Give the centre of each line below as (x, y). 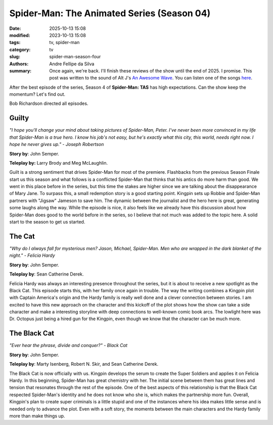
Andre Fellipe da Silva (72, 64)
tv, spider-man (64, 43)
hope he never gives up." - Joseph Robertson (57, 144)
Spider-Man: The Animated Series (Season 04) (110, 13)
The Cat (22, 236)
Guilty (19, 118)
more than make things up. (37, 416)
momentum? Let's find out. (37, 94)
